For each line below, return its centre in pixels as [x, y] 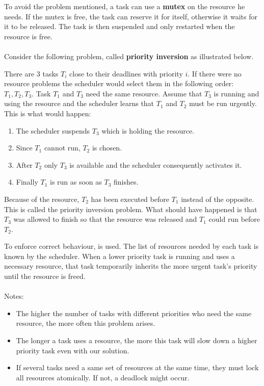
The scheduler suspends [53, 130]
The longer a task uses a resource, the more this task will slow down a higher [137, 340]
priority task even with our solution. [73, 350]
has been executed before [130, 199]
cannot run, [62, 148]
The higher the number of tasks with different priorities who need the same [134, 313]
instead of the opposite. [218, 199]
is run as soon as [76, 182]
